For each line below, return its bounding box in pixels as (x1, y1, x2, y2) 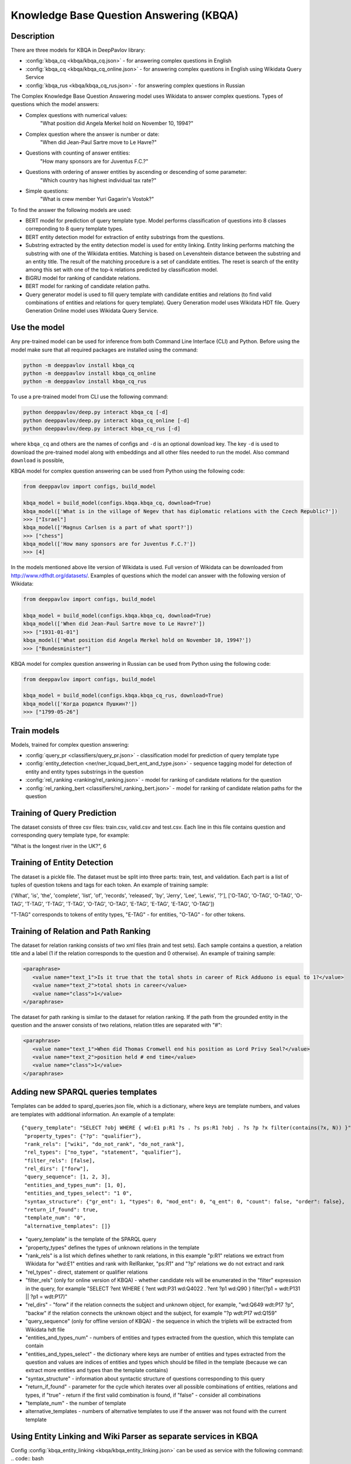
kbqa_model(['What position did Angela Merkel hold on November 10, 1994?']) (23, 637, 252, 644)
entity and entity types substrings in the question (25, 768, 144, 775)
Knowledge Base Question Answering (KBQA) (11, 9, 239, 22)
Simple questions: (25, 187, 69, 194)
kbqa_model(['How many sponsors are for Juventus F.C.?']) (23, 541, 196, 548)
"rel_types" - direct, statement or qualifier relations (25, 1268, 149, 1275)
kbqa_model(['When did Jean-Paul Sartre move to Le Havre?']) (23, 621, 205, 627)
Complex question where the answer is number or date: (25, 131, 160, 138)
